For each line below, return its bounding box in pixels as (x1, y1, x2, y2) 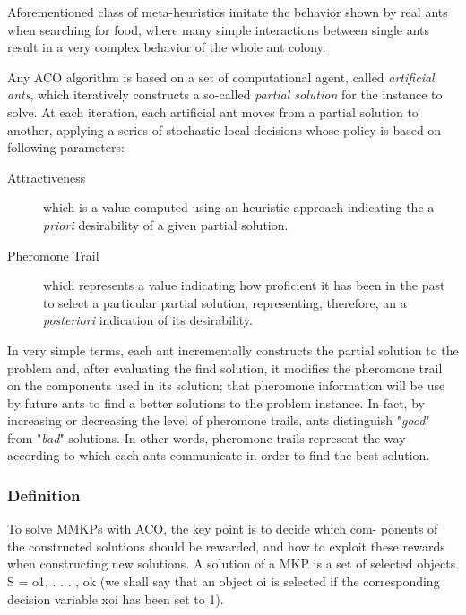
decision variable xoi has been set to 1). (7, 589, 224, 608)
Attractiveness (7, 167, 86, 186)
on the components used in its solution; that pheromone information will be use (7, 376, 445, 395)
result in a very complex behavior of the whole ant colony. (7, 38, 326, 56)
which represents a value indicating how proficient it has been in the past (43, 276, 445, 295)
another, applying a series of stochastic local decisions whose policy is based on (7, 120, 442, 139)
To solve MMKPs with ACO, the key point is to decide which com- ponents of (7, 519, 438, 538)
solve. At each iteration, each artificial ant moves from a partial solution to (7, 102, 419, 121)
